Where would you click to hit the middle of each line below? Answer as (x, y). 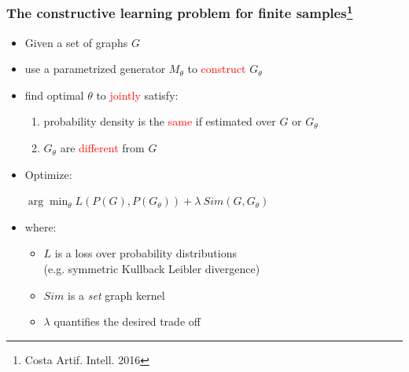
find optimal (54, 95)
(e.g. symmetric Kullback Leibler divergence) (152, 269)
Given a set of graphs (76, 42)
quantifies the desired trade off (127, 321)
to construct (217, 69)
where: (41, 226)
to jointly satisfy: (137, 95)
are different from (102, 148)
